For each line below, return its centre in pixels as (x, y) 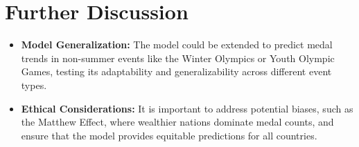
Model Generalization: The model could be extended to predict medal (177, 45)
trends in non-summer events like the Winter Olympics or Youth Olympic (178, 58)
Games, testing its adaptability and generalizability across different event (176, 71)
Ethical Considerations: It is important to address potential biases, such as (187, 108)
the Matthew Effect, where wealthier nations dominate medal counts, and (177, 122)
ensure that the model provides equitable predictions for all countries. (169, 135)
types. (34, 85)
